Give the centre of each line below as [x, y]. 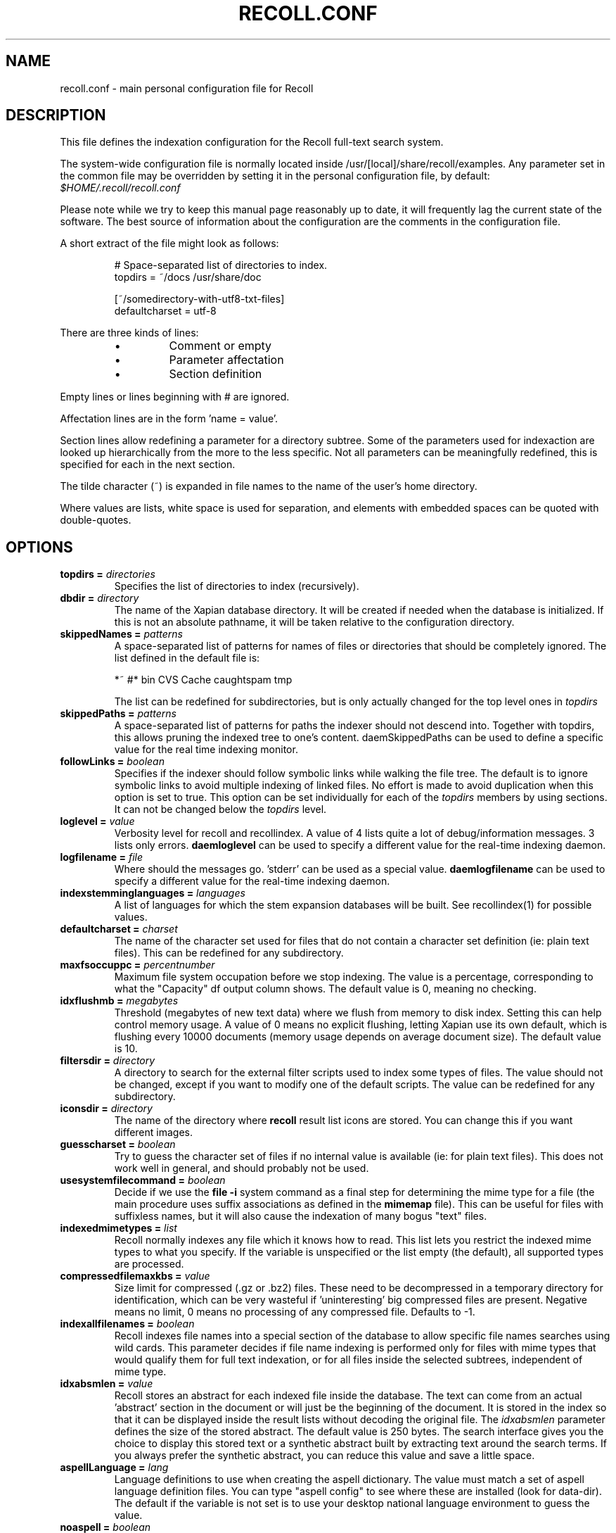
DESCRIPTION [56, 115]
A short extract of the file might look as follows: [169, 244]
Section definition [216, 374]
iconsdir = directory [106, 1109]
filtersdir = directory [108, 1061]
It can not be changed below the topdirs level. [220, 809]
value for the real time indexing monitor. [206, 750]
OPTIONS [39, 547]
